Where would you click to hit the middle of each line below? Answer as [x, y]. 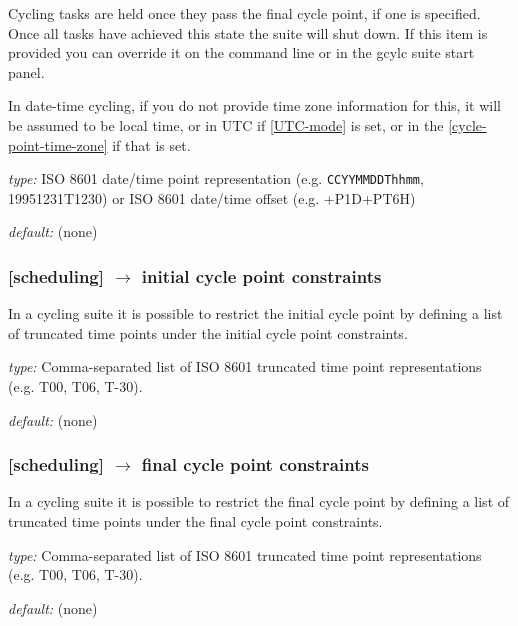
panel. [26, 71]
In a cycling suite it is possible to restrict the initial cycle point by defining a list [255, 313]
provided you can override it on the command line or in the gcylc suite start [241, 52]
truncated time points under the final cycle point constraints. [195, 521]
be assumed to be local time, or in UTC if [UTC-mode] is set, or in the [226, 124]
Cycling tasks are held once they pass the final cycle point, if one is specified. [244, 13]
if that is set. [151, 144]
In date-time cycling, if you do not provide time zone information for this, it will [254, 105]
